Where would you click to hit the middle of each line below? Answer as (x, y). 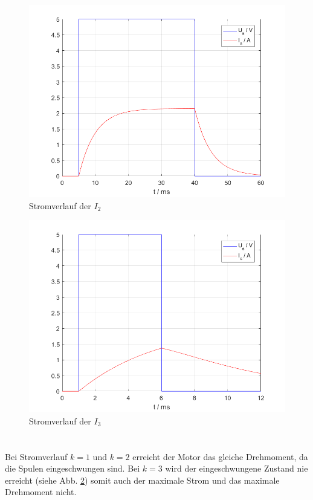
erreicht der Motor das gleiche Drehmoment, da (220, 456)
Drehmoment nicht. (41, 492)
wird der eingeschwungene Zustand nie (237, 468)
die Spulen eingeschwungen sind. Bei (73, 468)
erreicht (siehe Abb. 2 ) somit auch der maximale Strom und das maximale (142, 480)
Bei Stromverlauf (36, 456)
